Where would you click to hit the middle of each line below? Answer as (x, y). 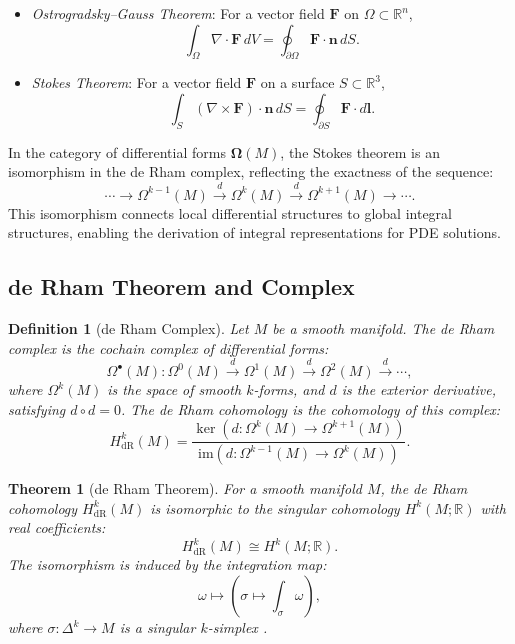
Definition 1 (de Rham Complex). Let (128, 328)
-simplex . (237, 627)
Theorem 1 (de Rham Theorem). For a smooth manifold (185, 488)
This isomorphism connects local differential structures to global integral (230, 212)
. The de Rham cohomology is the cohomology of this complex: (310, 408)
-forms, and (289, 389)
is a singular (157, 627)
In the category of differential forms (117, 151)
